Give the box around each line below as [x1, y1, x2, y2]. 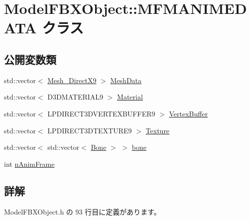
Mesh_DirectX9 [47, 75, 97, 85]
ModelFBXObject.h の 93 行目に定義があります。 [4, 206, 161, 217]
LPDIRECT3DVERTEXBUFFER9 [47, 108, 155, 118]
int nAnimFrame [4, 158, 55, 169]
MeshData [110, 75, 142, 85]
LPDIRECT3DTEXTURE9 [47, 125, 132, 135]
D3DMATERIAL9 [47, 92, 104, 102]
